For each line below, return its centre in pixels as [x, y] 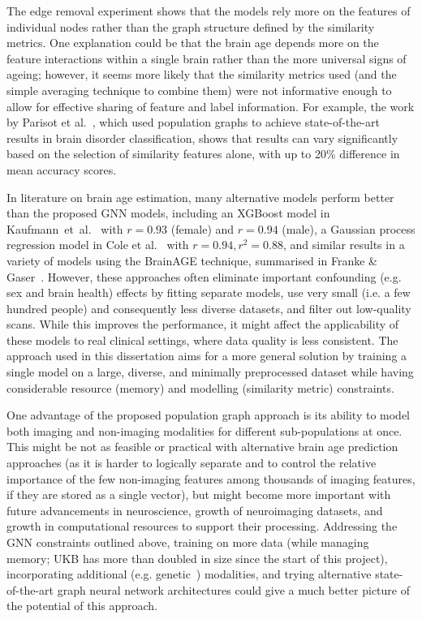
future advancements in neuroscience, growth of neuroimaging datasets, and [195, 510]
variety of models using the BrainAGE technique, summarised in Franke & [192, 260]
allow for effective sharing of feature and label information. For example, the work [211, 106]
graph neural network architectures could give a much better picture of [233, 589]
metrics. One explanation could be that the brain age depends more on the [193, 43]
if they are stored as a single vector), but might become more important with [199, 494]
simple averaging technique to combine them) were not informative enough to [199, 90]
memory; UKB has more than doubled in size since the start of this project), [197, 558]
